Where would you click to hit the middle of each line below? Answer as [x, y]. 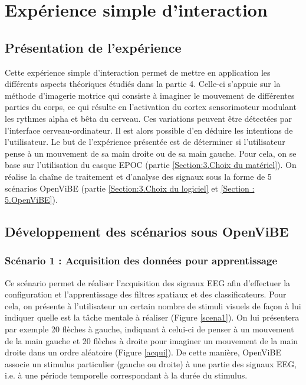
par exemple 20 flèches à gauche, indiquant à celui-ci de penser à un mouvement [149, 329]
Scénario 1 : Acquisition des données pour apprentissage [141, 261]
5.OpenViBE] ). [31, 200]
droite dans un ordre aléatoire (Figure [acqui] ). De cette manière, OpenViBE [143, 352]
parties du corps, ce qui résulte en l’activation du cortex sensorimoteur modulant [151, 107]
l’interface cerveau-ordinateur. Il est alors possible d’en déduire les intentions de [149, 130]
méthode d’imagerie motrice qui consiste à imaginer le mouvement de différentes [150, 95]
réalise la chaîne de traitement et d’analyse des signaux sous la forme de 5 [138, 176]
